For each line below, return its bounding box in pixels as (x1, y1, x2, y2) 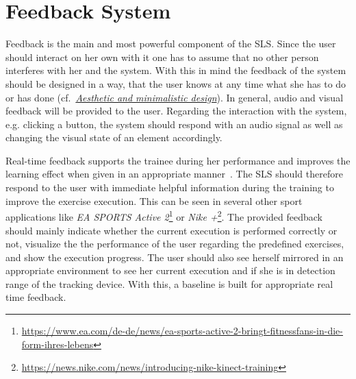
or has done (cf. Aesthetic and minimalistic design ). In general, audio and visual (5, 90, 344, 104)
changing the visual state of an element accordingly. (5, 130, 222, 145)
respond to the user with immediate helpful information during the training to (5, 180, 334, 195)
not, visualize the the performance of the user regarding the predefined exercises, (5, 236, 344, 251)
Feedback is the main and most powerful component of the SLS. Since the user (5, 36, 336, 51)
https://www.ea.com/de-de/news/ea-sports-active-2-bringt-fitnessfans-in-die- (21, 323, 343, 338)
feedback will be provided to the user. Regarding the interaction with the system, (5, 103, 347, 118)
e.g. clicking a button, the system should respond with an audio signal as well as (5, 117, 343, 131)
